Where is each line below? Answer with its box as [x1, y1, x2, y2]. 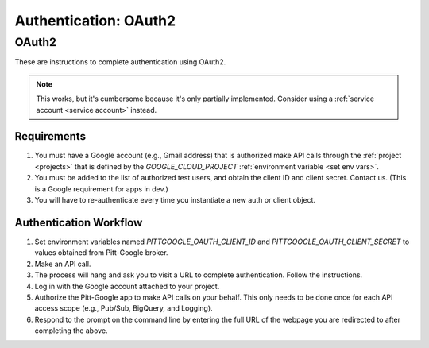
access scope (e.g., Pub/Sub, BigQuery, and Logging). [34, 304, 214, 313]
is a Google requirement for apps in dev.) [34, 184, 168, 194]
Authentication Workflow [14, 215, 143, 230]
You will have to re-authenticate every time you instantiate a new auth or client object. [34, 195, 316, 205]
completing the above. [34, 326, 108, 335]
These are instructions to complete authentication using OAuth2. [14, 57, 226, 67]
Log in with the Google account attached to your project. [34, 281, 220, 291]
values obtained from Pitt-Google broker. [34, 248, 168, 257]
